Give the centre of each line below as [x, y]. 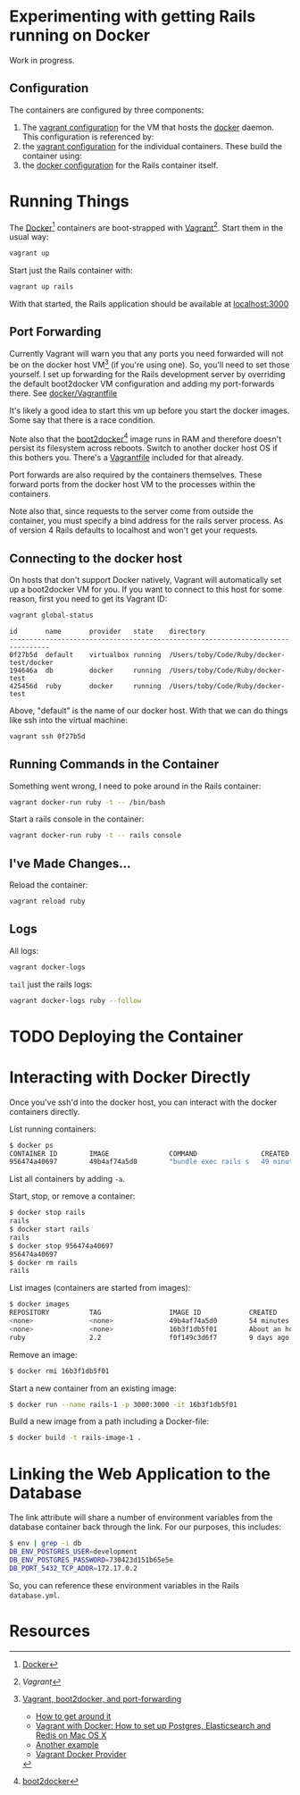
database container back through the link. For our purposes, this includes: [145, 1527]
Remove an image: [43, 1354]
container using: [52, 156]
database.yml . [34, 1595]
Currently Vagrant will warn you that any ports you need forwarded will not [146, 353]
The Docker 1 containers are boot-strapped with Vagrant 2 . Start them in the [146, 227]
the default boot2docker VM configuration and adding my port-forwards [142, 383]
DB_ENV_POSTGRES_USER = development [74, 1552]
